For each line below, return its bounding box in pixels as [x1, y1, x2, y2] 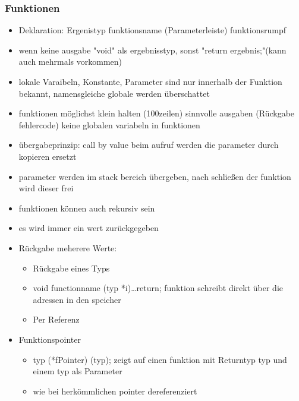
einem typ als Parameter [33, 365, 122, 377]
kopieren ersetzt [18, 150, 77, 162]
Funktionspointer [18, 333, 81, 345]
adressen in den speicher [33, 293, 121, 305]
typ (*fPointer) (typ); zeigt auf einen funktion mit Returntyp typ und [33, 353, 287, 365]
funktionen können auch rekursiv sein [18, 201, 155, 214]
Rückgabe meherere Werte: [18, 241, 117, 254]
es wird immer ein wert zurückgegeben [18, 222, 159, 234]
